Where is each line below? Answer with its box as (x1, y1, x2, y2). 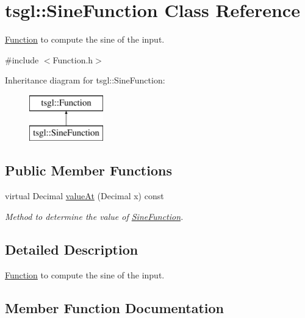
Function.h (52, 53, 93, 66)
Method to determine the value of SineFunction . (5, 210, 184, 222)
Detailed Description (5, 239, 138, 258)
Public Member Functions (5, 161, 172, 180)
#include (5, 53, 39, 66)
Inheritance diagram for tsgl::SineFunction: (5, 74, 165, 87)
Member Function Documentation (5, 298, 224, 317)
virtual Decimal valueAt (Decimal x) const (5, 189, 164, 202)
